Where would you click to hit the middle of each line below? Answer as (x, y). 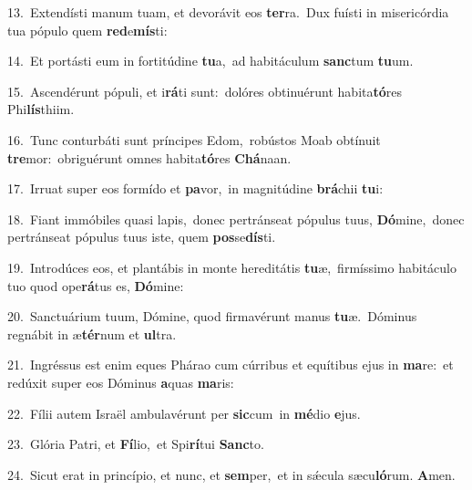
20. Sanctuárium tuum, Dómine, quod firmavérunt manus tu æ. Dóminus (212, 316)
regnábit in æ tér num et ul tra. (92, 334)
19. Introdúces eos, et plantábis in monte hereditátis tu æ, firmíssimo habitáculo (232, 267)
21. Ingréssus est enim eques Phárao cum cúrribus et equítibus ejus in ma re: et (231, 365)
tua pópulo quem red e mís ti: (87, 30)
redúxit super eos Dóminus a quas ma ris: (121, 382)
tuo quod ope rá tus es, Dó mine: (96, 285)
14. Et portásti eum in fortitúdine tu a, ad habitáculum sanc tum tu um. (210, 61)
